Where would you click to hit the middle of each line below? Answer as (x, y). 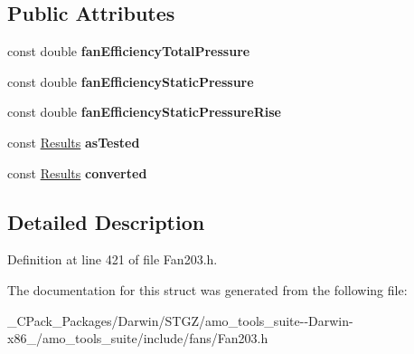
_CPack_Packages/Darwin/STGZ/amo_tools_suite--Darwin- (180, 320)
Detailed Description (106, 221)
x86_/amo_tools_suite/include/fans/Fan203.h (138, 338)
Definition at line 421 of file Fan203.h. (113, 259)
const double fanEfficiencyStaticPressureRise (144, 112)
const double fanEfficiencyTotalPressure (129, 51)
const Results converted (77, 172)
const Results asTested (74, 142)
